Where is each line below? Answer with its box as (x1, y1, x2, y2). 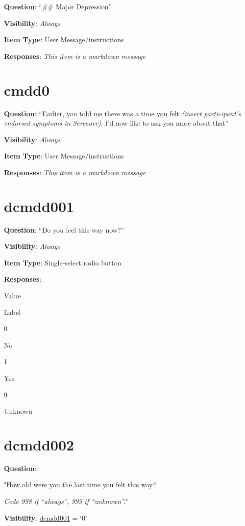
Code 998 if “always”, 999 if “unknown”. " (4, 496, 128, 506)
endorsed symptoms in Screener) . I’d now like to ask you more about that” (4, 118, 229, 128)
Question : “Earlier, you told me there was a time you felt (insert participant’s (4, 108, 241, 118)
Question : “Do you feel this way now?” (4, 224, 124, 235)
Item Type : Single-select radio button (4, 257, 122, 267)
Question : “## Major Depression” (4, 1, 112, 11)
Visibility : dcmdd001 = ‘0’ (4, 512, 87, 523)
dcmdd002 (4, 434, 74, 454)
